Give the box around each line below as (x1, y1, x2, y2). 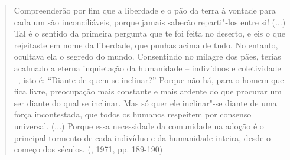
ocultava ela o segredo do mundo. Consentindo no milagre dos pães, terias (14, 50, 281, 63)
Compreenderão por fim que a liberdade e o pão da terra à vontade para (14, 4, 276, 16)
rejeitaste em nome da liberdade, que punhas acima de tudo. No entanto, (14, 38, 278, 51)
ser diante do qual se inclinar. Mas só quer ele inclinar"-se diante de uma (14, 96, 277, 109)
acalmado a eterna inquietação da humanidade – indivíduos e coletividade (14, 61, 281, 74)
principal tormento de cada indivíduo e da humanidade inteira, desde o (14, 131, 271, 143)
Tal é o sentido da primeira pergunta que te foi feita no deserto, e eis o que (14, 27, 286, 40)
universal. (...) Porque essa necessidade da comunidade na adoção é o (14, 119, 264, 132)
